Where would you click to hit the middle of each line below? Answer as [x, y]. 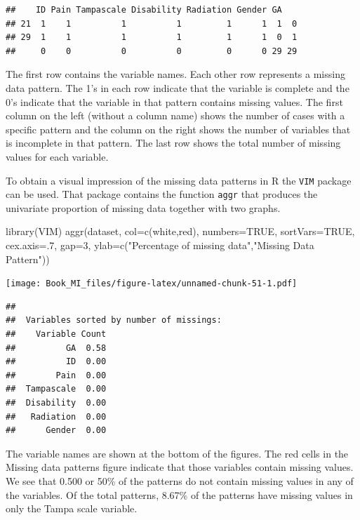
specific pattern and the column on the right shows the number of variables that [178, 129]
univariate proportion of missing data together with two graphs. [143, 207]
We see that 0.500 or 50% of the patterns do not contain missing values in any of [180, 481]
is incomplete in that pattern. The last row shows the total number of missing [173, 143]
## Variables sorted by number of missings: [114, 320]
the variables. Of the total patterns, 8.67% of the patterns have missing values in [179, 494]
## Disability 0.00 [56, 403]
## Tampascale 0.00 [56, 389]
